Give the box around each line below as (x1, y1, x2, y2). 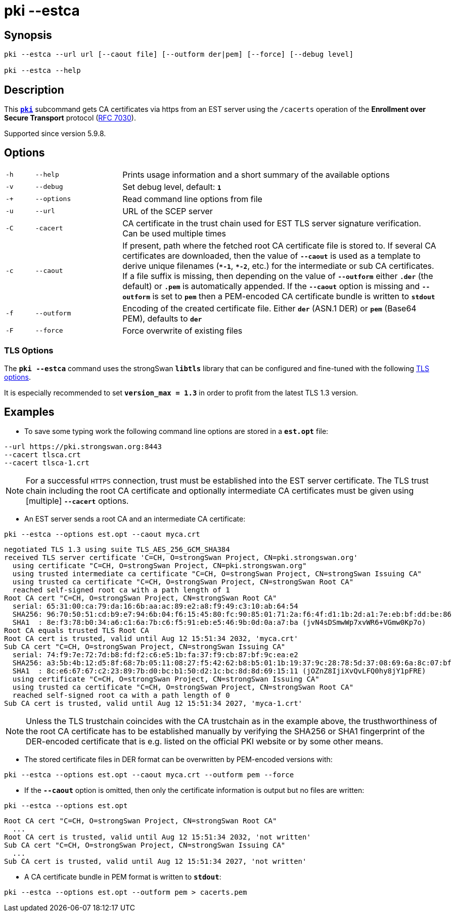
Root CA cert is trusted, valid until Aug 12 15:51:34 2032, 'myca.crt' (4, 634, 298, 643)
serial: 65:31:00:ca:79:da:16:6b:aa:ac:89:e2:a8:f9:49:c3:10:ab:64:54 (12, 602, 298, 611)
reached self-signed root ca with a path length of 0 (12, 691, 230, 700)
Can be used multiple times (122, 228, 226, 238)
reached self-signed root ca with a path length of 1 (12, 586, 230, 594)
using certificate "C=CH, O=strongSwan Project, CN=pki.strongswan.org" (12, 562, 307, 570)
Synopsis (4, 28, 52, 42)
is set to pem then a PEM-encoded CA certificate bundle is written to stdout (152, 291, 435, 301)
